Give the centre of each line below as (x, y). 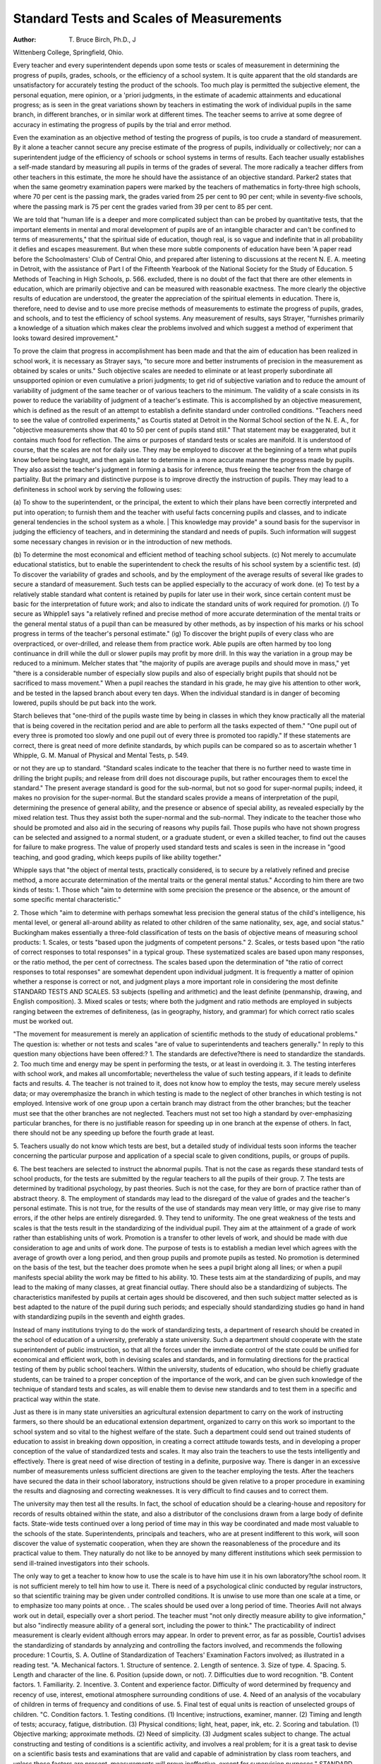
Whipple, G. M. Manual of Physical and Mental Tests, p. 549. (101, 755)
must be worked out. (43, 1021)
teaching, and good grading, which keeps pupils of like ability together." (117, 857)
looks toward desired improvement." (66, 338)
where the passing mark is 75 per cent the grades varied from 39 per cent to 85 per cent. (143, 206)
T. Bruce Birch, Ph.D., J (102, 40)
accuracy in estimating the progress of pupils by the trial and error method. (122, 124)
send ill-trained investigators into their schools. (81, 1563)
